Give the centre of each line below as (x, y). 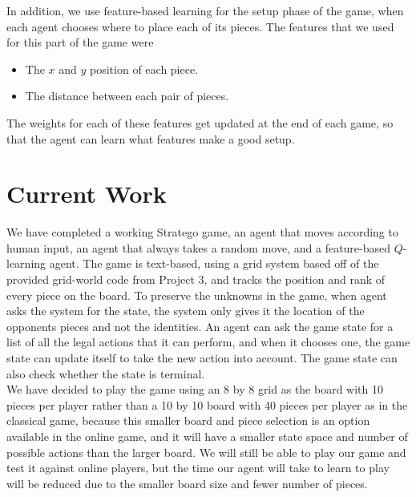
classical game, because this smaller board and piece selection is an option (188, 420)
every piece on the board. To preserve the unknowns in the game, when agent (197, 295)
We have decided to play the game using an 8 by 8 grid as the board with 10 (195, 389)
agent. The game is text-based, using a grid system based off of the (214, 263)
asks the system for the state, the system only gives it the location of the (186, 311)
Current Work (87, 194)
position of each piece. (144, 69)
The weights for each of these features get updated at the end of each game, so (200, 122)
